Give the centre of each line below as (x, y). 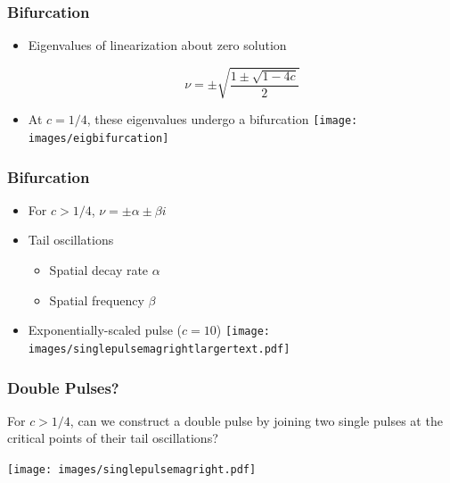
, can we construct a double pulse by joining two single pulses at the (256, 420)
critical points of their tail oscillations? (113, 438)
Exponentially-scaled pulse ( (105, 330)
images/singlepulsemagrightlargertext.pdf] (159, 349)
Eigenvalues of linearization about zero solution (157, 45)
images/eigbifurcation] (98, 139)
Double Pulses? (63, 387)
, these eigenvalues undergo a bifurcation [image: (222, 119)
